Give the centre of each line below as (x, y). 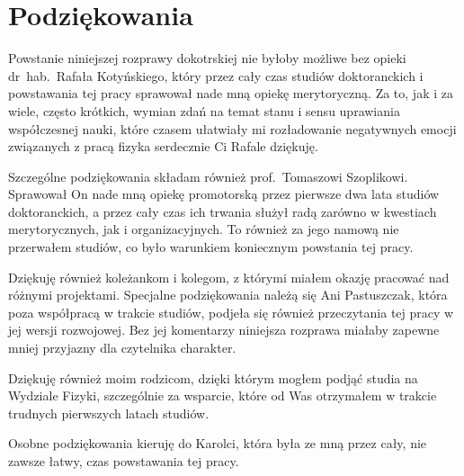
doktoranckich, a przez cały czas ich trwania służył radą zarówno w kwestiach (223, 211)
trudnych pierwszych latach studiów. (109, 413)
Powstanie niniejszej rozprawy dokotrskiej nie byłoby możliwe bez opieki (207, 58)
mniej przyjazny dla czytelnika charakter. (122, 348)
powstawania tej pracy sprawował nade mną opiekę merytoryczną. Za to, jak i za (231, 93)
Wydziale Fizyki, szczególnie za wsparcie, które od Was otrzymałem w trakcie (223, 395)
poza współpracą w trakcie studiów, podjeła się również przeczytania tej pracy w (231, 312)
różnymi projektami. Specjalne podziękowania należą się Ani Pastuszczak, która (228, 295)
